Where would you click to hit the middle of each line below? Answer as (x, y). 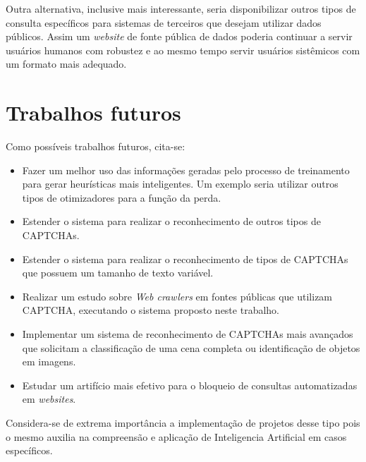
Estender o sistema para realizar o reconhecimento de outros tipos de (171, 221)
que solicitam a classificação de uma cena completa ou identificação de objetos (191, 347)
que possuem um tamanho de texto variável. (118, 273)
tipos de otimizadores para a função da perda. (122, 197)
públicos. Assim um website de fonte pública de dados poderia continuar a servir (179, 36)
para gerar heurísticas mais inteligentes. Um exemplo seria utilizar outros (180, 184)
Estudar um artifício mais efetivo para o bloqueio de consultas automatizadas (190, 385)
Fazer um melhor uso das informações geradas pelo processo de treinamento (186, 170)
